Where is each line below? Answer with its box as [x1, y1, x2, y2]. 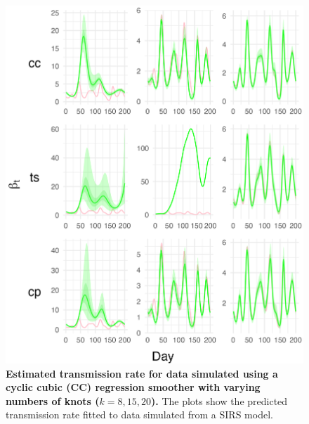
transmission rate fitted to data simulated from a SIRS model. [6, 407, 273, 422]
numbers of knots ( [6, 393, 100, 408]
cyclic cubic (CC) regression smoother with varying [6, 380, 261, 394]
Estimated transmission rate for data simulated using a [6, 366, 278, 380]
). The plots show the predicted [151, 393, 288, 408]
